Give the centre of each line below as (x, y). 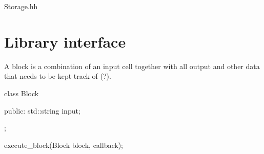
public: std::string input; (42, 110)
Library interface (65, 41)
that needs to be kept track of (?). (58, 76)
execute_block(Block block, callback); (64, 145)
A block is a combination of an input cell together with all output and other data (132, 66)
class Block (22, 93)
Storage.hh (21, 6)
